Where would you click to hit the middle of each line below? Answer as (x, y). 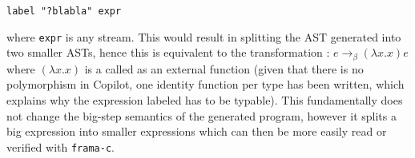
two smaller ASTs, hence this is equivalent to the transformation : (168, 52)
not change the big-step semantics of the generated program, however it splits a (201, 115)
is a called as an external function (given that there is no (224, 68)
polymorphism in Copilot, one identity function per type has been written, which (205, 84)
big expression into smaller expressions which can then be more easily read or (197, 131)
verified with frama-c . (60, 146)
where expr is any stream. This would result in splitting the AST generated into (204, 36)
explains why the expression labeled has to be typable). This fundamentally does (205, 99)
